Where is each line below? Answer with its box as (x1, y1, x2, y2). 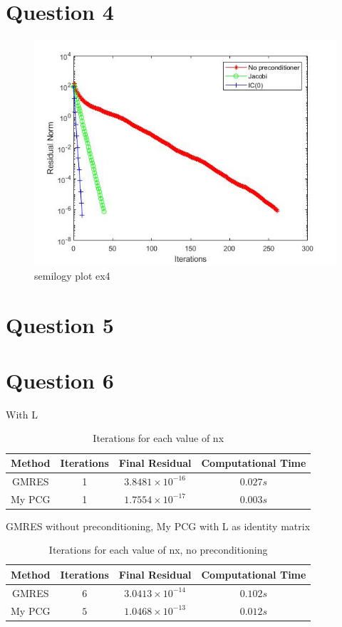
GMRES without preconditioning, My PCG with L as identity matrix (6, 518, 311, 533)
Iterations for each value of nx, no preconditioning (48, 542, 268, 557)
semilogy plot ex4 (34, 268, 110, 283)
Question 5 (6, 310, 114, 339)
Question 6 (6, 365, 114, 394)
